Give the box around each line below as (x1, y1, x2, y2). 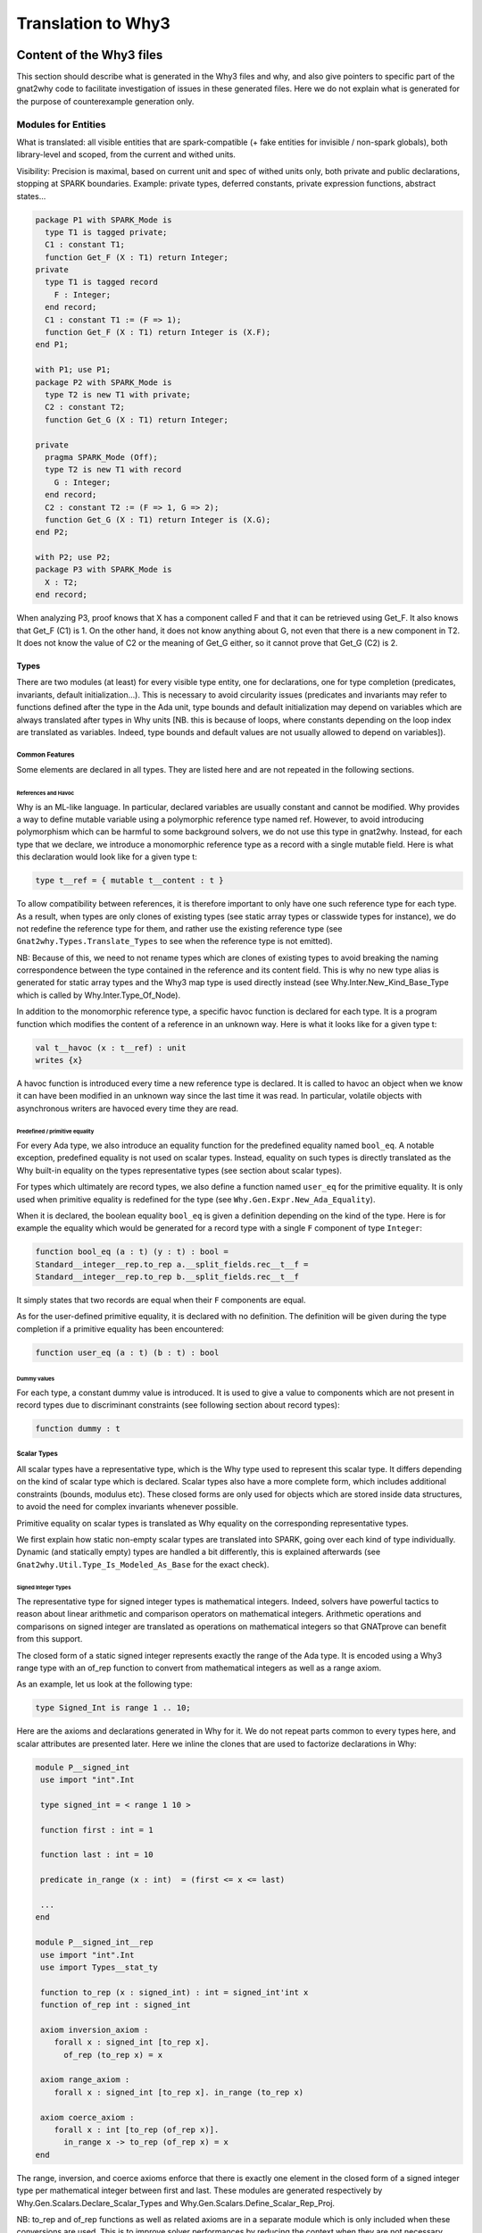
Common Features (16, 750, 75, 759)
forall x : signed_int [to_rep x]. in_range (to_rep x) (54, 2087, 304, 2097)
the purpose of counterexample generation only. (16, 96, 195, 106)
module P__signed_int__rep (35, 1937, 154, 1947)
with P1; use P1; (35, 364, 112, 375)
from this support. (16, 1634, 83, 1644)
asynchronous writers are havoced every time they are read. (16, 1103, 239, 1114)
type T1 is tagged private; (45, 227, 168, 237)
